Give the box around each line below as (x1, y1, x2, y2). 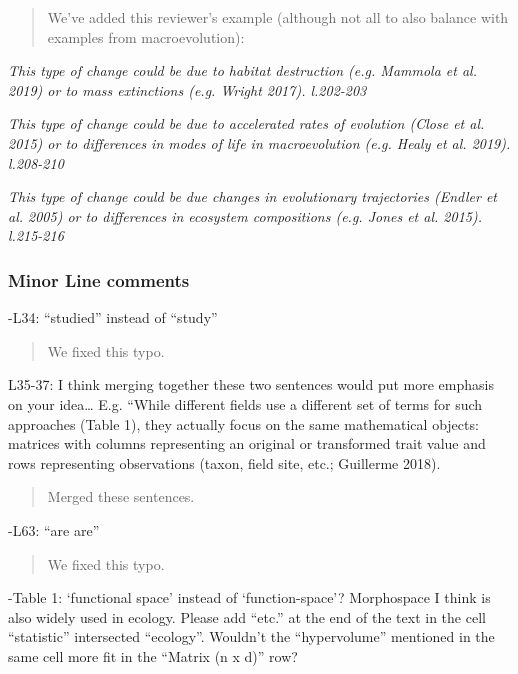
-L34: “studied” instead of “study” (8, 307, 218, 328)
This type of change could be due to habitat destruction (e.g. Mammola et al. (8, 60, 477, 81)
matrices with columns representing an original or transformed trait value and (8, 433, 486, 454)
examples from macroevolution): (47, 26, 245, 47)
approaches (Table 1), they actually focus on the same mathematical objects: (8, 413, 479, 434)
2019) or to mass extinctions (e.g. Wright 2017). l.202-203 (8, 79, 367, 100)
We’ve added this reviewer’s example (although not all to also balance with (47, 7, 509, 27)
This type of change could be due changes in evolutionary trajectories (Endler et (8, 186, 498, 207)
